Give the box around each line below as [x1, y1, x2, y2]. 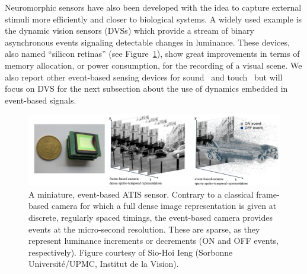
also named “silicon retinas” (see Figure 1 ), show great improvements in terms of [5, 47, 300, 60]
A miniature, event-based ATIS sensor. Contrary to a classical [28, 188, 254, 200]
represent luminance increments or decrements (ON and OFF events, [28, 234, 279, 247]
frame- [256, 188, 280, 200]
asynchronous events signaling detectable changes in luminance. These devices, [5, 36, 290, 48]
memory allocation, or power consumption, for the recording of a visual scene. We [5, 59, 302, 71]
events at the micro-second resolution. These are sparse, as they [28, 223, 260, 235]
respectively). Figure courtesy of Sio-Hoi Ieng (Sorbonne [28, 246, 233, 258]
